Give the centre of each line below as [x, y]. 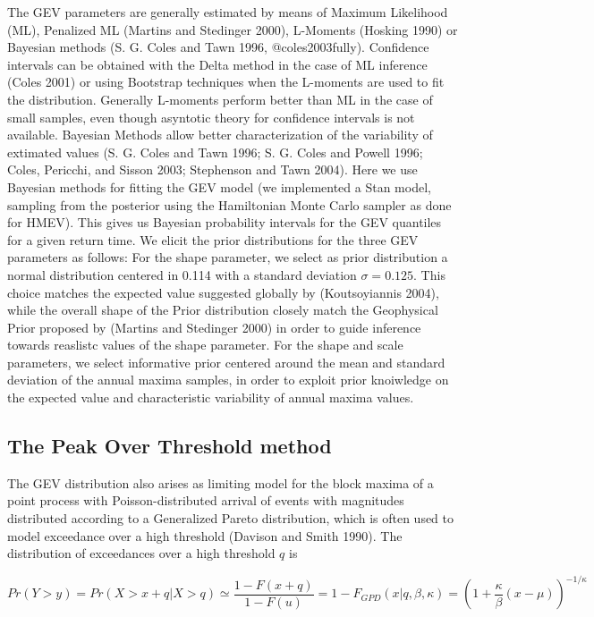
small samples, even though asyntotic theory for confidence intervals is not [211, 117]
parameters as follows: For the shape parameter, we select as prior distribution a [228, 257]
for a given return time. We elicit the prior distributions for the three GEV [213, 239]
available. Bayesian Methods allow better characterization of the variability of [220, 135]
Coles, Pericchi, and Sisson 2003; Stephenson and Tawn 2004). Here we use [212, 169]
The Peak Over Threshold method [170, 446]
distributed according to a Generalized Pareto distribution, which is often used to [230, 518]
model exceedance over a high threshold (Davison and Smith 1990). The [205, 535]
